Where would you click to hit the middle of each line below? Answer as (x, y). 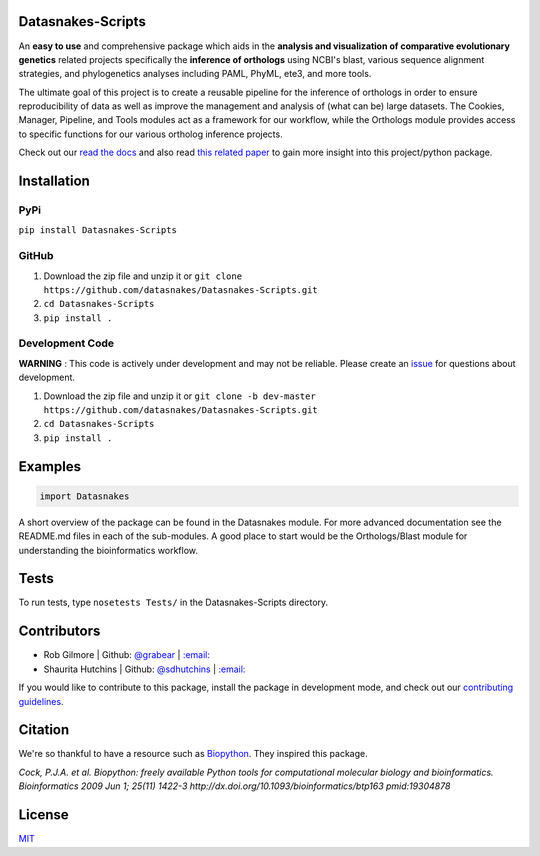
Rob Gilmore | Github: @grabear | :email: (126, 655)
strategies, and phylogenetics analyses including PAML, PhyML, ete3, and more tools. (195, 74)
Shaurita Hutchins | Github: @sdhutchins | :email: (144, 669)
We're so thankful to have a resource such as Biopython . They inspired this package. (193, 754)
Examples (50, 466)
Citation (44, 730)
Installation (54, 181)
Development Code (66, 343)
